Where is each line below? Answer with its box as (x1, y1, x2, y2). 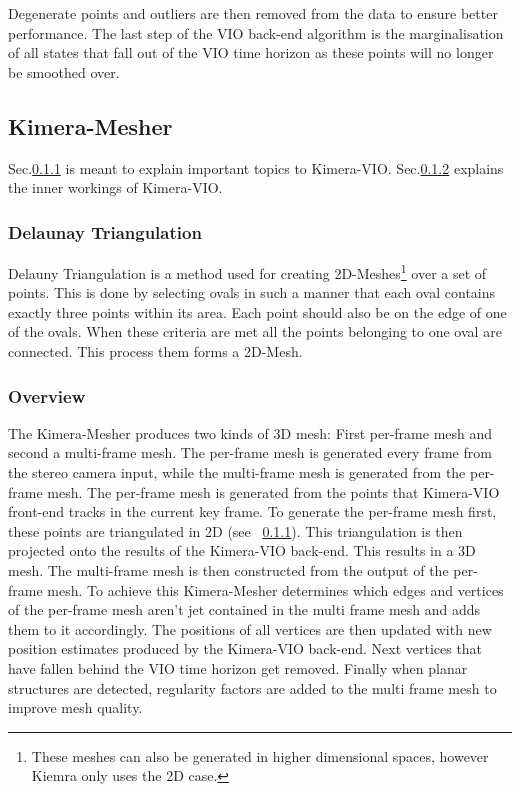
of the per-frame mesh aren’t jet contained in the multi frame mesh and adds (8, 599, 481, 620)
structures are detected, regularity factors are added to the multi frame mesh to (8, 677, 497, 698)
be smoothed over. (8, 61, 120, 82)
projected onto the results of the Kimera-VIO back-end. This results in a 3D (8, 540, 476, 561)
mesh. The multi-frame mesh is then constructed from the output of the (8, 559, 449, 580)
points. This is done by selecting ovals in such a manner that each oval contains (8, 282, 496, 303)
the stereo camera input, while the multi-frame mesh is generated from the (8, 462, 466, 483)
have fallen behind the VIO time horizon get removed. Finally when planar (8, 657, 468, 678)
